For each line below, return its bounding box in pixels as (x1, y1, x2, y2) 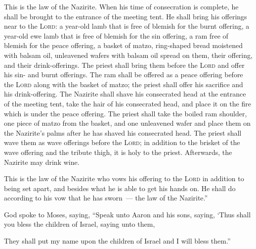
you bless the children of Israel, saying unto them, (4, 219, 155, 229)
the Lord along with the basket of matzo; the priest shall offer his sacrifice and (4, 79, 243, 89)
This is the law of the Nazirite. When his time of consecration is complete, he (4, 1, 239, 11)
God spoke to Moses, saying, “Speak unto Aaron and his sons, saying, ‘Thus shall (4, 209, 251, 219)
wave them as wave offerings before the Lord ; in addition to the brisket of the (4, 137, 240, 148)
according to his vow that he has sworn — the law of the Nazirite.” (4, 193, 208, 203)
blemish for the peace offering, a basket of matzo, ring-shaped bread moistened (4, 40, 243, 50)
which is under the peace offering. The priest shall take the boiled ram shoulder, (4, 108, 247, 118)
